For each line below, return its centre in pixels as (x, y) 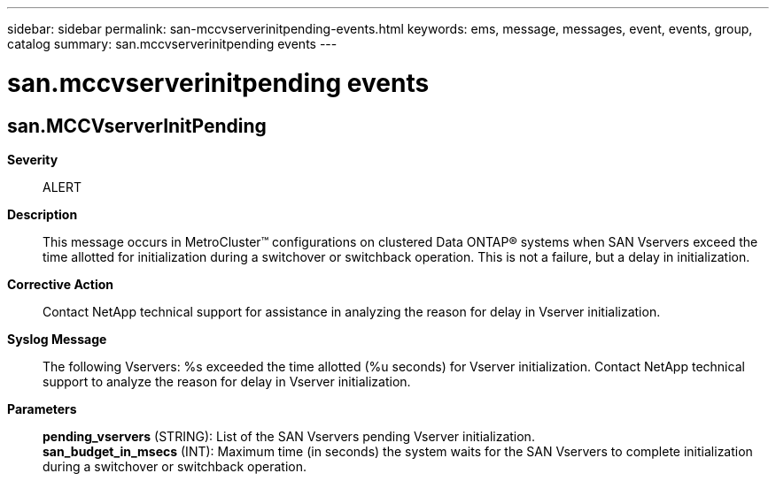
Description (43, 214)
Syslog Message (57, 339)
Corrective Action (60, 284)
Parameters (42, 408)
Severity (33, 159)
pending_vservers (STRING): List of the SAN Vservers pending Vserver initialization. (289, 436)
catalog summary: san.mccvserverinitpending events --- (172, 44)
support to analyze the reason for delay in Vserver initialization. (227, 381)
